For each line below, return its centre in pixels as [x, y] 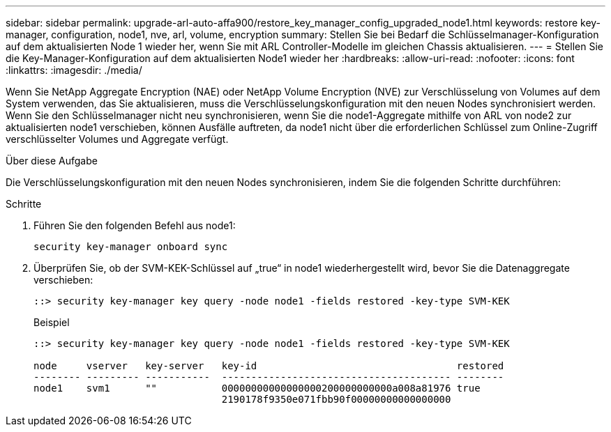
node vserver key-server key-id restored [269, 366]
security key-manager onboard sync [131, 247]
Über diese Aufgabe [52, 161]
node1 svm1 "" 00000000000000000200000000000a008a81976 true [257, 388]
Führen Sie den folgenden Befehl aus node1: [135, 225]
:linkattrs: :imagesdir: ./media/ [74, 70]
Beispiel [52, 322]
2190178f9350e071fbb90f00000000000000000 [336, 399]
